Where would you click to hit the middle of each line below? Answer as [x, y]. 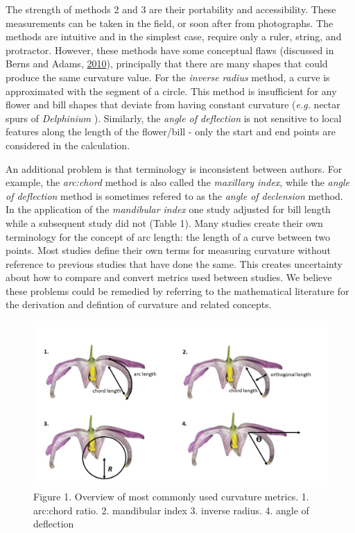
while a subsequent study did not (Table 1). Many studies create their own [164, 222]
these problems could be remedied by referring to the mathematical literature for [177, 290]
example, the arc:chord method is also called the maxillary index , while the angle [178, 182]
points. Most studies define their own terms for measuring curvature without [168, 250]
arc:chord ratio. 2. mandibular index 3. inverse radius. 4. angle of [171, 510]
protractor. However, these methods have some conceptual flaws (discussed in [170, 50]
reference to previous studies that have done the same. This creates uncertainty [174, 263]
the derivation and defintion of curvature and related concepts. [139, 304]
